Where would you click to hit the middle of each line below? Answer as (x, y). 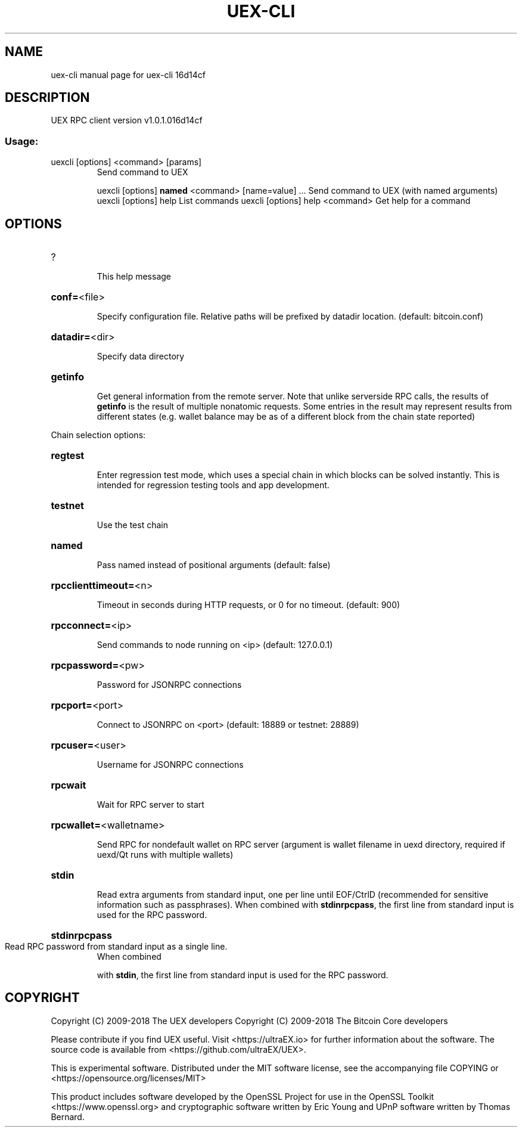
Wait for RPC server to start (150, 805)
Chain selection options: (98, 435)
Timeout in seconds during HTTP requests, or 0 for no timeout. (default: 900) (248, 605)
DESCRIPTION (47, 98)
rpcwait (69, 785)
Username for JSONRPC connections (170, 765)
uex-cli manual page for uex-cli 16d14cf (128, 75)
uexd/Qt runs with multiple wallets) (165, 855)
